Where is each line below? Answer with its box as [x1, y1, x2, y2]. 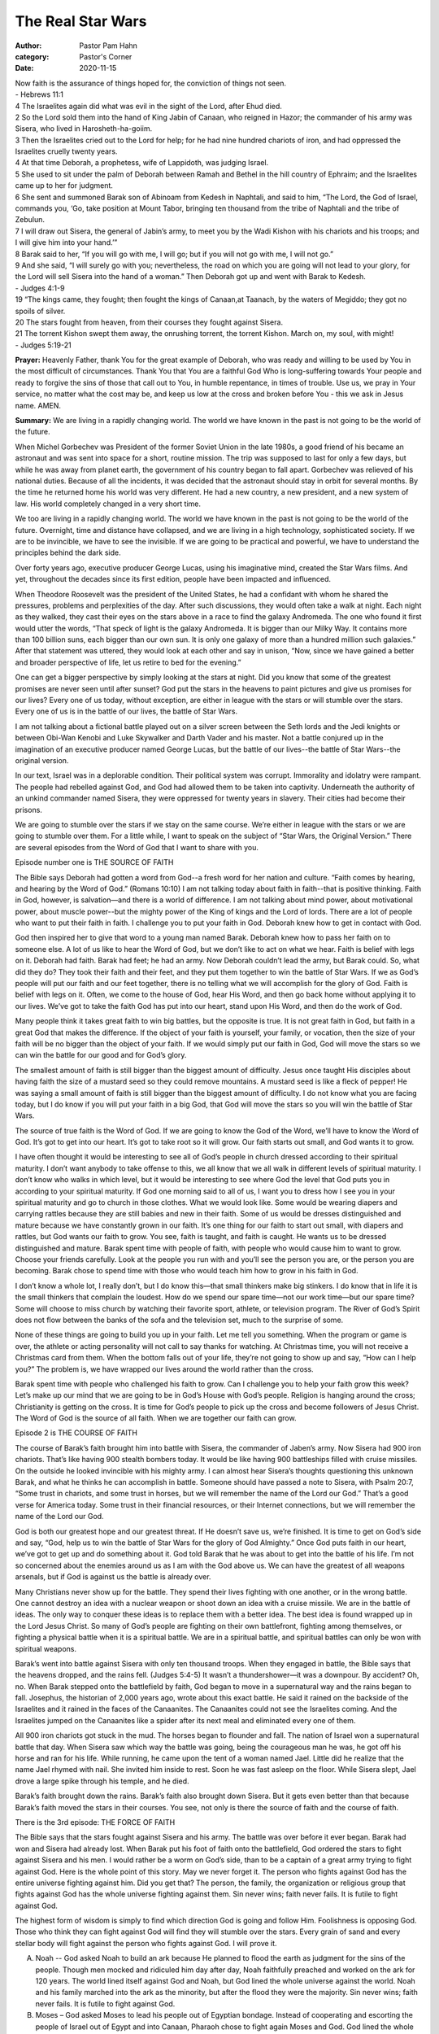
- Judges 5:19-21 [15, 340, 72, 350]
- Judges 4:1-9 [15, 283, 65, 293]
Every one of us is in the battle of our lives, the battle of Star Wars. [15, 706, 238, 716]
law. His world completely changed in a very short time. [15, 499, 202, 508]
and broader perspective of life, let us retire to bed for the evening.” [15, 657, 241, 667]
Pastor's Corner [79, 51, 133, 61]
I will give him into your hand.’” [15, 238, 118, 247]
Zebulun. [15, 215, 45, 225]
